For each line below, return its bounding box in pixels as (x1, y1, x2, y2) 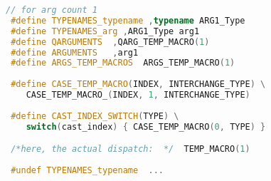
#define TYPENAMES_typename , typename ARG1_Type (11, 15, 245, 26)
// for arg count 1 (6, 5, 97, 15)
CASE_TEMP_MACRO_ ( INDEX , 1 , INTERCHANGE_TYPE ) (26, 90, 250, 100)
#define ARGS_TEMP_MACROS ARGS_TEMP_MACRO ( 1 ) (11, 58, 235, 68)
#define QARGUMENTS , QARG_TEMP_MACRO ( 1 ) (11, 36, 210, 47)
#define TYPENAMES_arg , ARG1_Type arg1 (11, 26, 200, 36)
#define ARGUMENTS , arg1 (11, 47, 139, 58)
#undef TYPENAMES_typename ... (11, 165, 164, 175)
